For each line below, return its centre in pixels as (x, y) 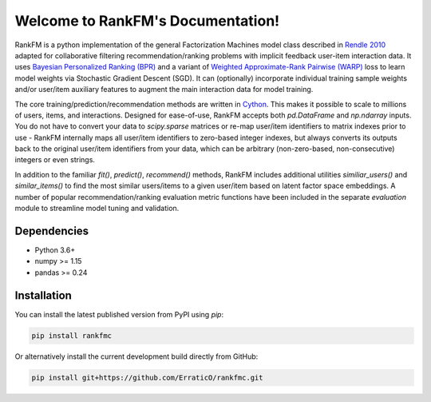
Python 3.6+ (55, 250)
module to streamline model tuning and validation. (97, 209)
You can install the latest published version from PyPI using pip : (119, 314)
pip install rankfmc (71, 335)
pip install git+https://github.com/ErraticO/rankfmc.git (147, 377)
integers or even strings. (55, 160)
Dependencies (52, 231)
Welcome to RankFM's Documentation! (147, 21)
